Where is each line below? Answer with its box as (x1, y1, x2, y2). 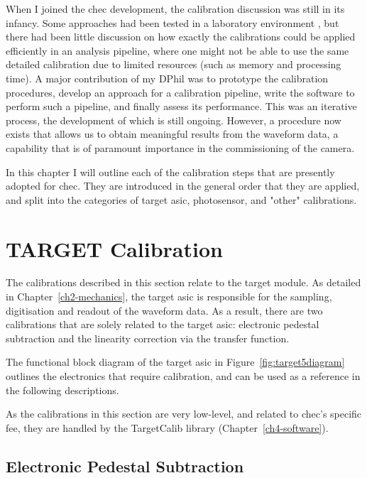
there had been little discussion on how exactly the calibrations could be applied (6, 29, 356, 44)
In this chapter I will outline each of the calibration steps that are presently (6, 164, 335, 179)
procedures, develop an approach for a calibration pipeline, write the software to (6, 85, 355, 99)
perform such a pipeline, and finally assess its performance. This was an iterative (6, 99, 357, 114)
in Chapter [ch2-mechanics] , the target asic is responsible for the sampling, (6, 289, 332, 304)
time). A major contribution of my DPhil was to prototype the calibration (6, 70, 329, 85)
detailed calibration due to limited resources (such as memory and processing (6, 57, 341, 72)
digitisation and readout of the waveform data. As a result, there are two (6, 303, 323, 317)
